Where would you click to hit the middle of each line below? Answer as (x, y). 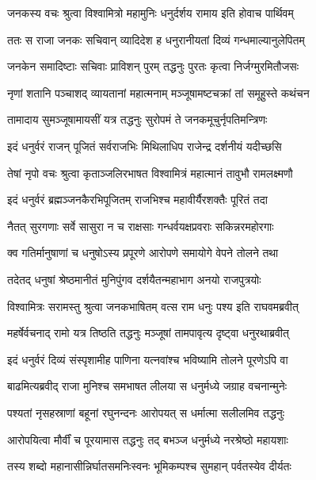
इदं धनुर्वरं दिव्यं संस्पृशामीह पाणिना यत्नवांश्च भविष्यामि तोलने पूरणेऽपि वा (148, 359)
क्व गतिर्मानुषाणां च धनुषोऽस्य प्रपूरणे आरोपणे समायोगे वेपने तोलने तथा (143, 253)
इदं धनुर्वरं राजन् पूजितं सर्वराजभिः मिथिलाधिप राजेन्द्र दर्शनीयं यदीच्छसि (145, 146)
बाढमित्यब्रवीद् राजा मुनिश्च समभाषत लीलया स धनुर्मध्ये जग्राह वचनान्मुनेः (147, 386)
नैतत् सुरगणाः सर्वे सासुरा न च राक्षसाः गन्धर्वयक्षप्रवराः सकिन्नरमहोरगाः (141, 226)
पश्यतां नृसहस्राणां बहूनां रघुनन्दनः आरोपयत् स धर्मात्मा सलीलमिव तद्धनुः (146, 412)
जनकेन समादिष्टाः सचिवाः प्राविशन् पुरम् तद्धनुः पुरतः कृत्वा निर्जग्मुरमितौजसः (153, 66)
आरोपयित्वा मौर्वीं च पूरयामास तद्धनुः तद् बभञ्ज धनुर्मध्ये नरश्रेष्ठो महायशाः (148, 439)
